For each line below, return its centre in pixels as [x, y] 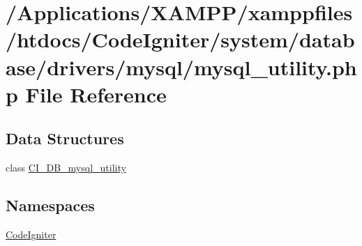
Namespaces [50, 205]
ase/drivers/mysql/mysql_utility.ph [181, 67]
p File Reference [86, 94]
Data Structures [65, 138]
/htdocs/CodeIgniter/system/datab [180, 39]
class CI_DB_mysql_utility [66, 168]
